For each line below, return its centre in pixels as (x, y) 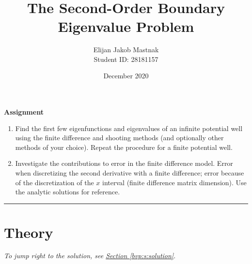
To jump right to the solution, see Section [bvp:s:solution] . (90, 255)
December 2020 (126, 75)
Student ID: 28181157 (126, 59)
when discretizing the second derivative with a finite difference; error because (130, 173)
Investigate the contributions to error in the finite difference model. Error (124, 163)
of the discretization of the (55, 182)
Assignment (24, 112)
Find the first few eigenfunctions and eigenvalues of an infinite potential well (129, 128)
